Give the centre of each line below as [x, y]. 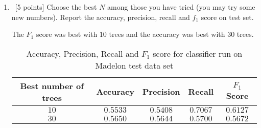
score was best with [67, 34]
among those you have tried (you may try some [181, 7]
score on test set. [227, 17]
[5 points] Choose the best [56, 7]
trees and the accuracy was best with [167, 34]
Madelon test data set [134, 65]
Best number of [52, 86]
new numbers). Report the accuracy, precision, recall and [101, 17]
